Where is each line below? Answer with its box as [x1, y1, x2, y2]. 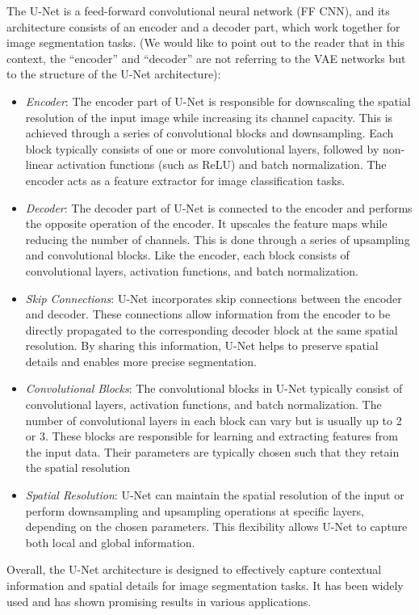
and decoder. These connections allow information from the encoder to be [25, 305, 391, 322]
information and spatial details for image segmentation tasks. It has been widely [6, 577, 404, 593]
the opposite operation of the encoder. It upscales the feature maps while [25, 215, 388, 232]
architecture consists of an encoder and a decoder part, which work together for [6, 18, 400, 35]
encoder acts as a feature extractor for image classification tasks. [25, 171, 346, 188]
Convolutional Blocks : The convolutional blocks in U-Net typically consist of [25, 380, 403, 397]
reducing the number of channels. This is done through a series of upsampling [25, 230, 410, 247]
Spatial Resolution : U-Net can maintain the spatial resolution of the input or [25, 487, 404, 503]
